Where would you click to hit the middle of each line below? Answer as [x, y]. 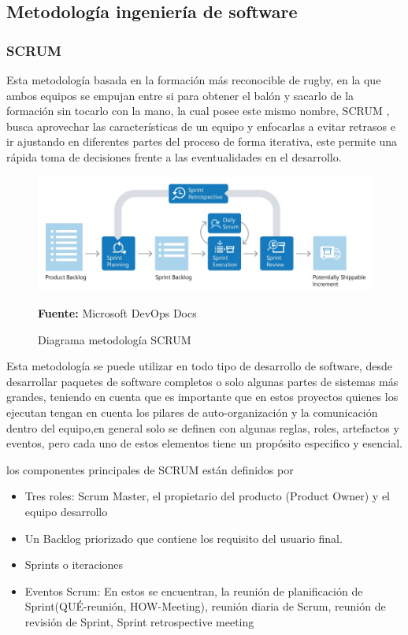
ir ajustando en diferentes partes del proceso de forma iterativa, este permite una [202, 141]
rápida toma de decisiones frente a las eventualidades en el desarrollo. [174, 156]
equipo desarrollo [66, 511]
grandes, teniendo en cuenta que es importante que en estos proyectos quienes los [202, 397]
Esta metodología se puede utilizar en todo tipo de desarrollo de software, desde [199, 366]
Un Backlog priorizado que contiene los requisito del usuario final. [184, 538]
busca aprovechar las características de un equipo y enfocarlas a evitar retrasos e [201, 126]
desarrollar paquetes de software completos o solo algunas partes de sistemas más [202, 381]
